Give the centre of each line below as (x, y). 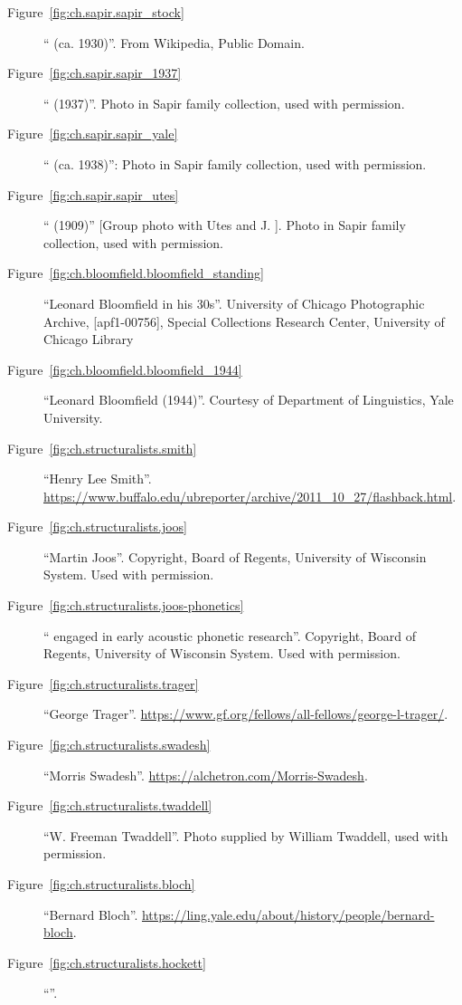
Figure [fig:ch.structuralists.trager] (103, 683)
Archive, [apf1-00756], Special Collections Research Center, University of (244, 321)
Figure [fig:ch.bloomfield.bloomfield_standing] (136, 273)
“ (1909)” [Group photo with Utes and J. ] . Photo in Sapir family (225, 225)
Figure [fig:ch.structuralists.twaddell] (110, 805)
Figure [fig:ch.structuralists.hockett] (107, 962)
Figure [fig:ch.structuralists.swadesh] (109, 745)
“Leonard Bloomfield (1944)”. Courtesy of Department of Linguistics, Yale (249, 400)
